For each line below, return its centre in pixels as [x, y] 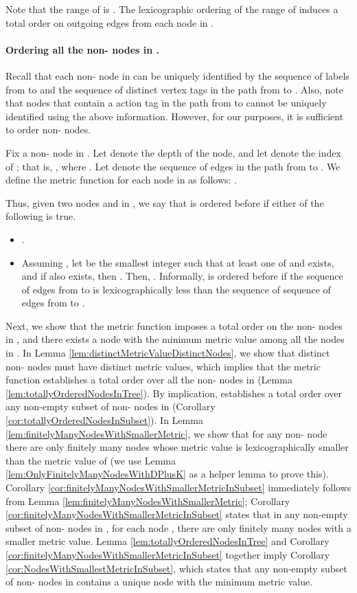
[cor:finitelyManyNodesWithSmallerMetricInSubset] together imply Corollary [168, 554]
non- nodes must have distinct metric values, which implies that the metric [163, 366]
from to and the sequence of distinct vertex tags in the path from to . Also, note [174, 89]
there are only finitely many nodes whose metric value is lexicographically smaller [177, 447]
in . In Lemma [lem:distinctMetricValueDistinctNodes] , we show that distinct [168, 353]
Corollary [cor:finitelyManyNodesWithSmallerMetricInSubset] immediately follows [178, 488]
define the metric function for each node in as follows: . [122, 180]
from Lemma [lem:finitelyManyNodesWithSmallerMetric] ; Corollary [148, 501]
